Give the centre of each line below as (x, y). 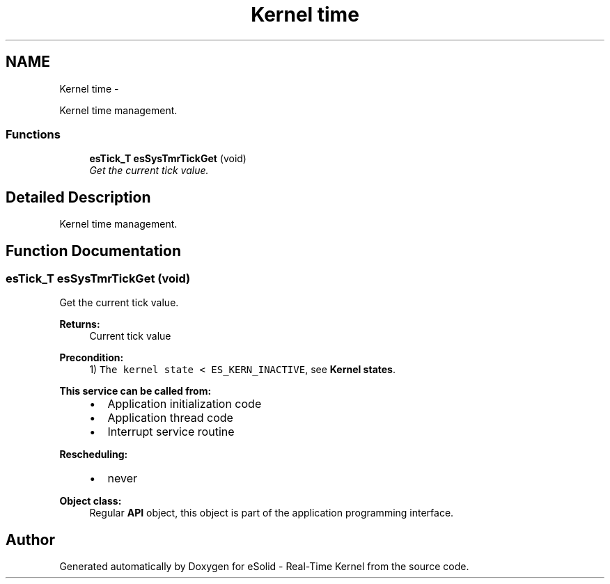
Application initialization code (185, 404)
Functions (33, 134)
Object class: (91, 501)
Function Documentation (93, 251)
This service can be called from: (135, 391)
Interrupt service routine (171, 432)
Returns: (80, 324)
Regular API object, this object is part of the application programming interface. (272, 513)
